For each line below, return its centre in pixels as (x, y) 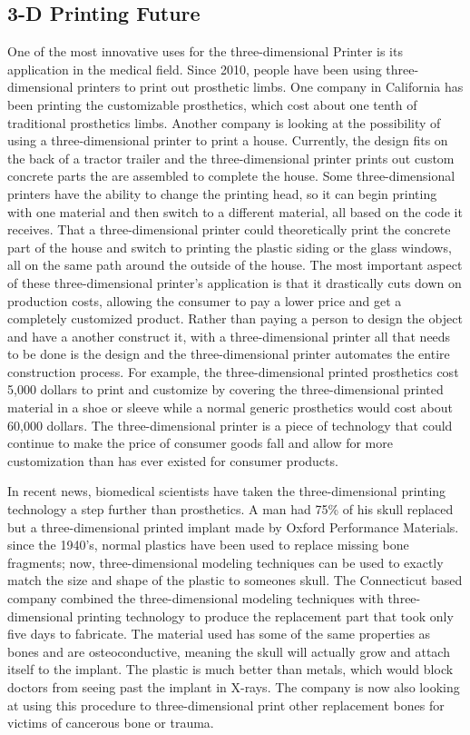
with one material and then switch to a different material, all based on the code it (235, 211)
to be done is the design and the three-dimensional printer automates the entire (229, 354)
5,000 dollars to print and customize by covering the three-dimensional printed (225, 389)
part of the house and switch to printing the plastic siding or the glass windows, (230, 247)
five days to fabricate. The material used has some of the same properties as (219, 634)
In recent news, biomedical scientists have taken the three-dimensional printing (227, 491)
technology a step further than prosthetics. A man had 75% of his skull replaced (230, 509)
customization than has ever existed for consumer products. (173, 460)
